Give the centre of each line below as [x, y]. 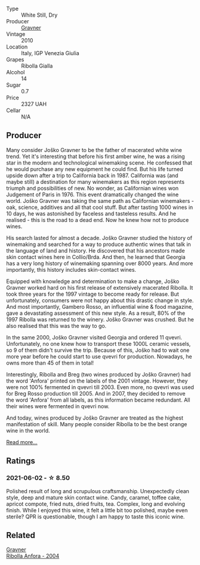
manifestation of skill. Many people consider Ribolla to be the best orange [97, 424]
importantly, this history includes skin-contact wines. [71, 269]
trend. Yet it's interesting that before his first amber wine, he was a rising [96, 156]
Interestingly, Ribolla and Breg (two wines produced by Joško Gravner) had [99, 374]
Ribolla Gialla [37, 66]
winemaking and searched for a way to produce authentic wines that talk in [99, 244]
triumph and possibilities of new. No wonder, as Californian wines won [93, 188]
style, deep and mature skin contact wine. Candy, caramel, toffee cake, [94, 497]
